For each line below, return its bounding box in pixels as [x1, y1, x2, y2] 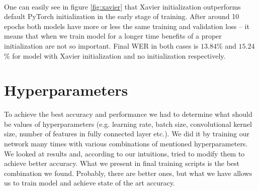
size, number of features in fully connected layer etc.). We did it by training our [4, 128, 250, 139]
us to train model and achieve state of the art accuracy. [4, 177, 175, 188]
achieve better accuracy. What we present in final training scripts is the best [4, 158, 240, 168]
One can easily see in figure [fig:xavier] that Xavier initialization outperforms [4, 1, 241, 12]
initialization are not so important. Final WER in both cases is [4, 40, 199, 51]
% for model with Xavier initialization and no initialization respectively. [4, 50, 226, 61]
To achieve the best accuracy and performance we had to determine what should [4, 109, 252, 119]
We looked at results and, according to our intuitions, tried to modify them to [4, 148, 245, 158]
